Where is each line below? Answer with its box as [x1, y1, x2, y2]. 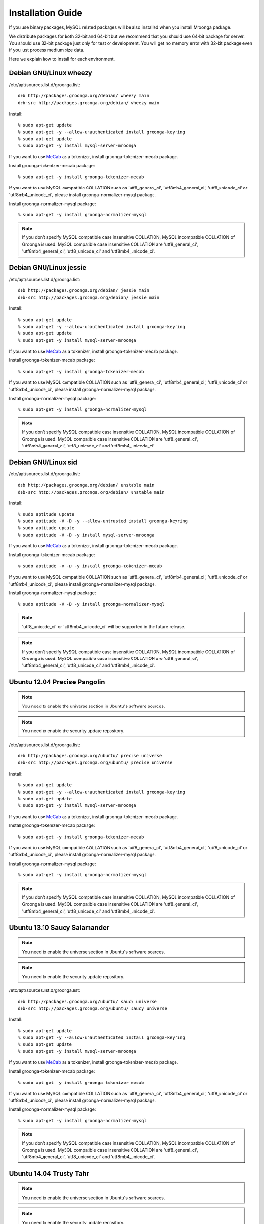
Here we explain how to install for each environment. [9, 56, 115, 62]
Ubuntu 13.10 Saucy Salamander [9, 923, 110, 932]
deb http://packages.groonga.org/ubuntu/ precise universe [18, 753, 162, 759]
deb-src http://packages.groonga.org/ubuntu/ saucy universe [18, 1006, 167, 1011]
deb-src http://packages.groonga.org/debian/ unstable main [18, 489, 165, 494]
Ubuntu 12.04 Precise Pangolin [9, 678, 105, 686]
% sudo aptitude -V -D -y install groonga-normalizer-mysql [18, 601, 165, 607]
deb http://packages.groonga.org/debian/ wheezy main [18, 93, 149, 99]
